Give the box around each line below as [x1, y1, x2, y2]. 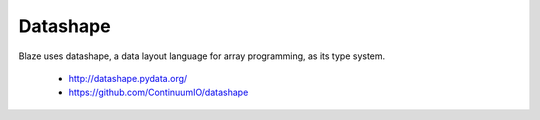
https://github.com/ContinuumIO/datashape [68, 86, 249, 99]
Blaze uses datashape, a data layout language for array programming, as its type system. [18, 50, 386, 62]
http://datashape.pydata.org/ [68, 72, 188, 84]
